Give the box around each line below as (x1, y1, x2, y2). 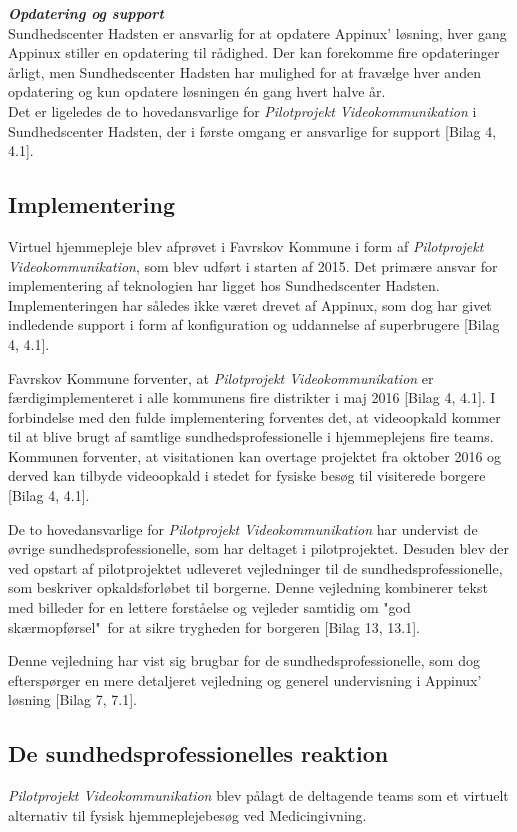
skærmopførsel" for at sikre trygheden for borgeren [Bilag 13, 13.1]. (8, 616, 421, 637)
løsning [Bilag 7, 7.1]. (8, 689, 138, 710)
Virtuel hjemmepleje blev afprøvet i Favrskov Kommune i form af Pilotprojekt (8, 235, 484, 256)
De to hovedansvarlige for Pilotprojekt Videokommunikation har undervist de (8, 518, 478, 539)
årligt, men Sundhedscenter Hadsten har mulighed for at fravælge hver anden (8, 61, 481, 82)
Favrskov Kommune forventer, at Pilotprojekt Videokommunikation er (8, 367, 434, 388)
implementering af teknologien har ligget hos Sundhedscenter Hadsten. (8, 275, 440, 296)
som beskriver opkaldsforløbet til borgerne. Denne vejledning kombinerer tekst (8, 577, 488, 598)
